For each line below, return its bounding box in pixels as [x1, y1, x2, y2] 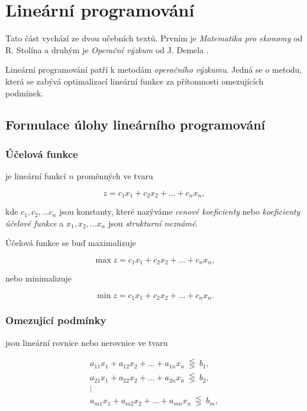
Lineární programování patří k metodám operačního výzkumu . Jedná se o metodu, [5, 63, 302, 76]
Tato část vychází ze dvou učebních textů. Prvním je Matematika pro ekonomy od [5, 32, 303, 44]
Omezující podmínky [5, 313, 106, 328]
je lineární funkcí [5, 170, 66, 182]
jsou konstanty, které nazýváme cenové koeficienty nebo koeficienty [59, 205, 300, 218]
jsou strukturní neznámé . [108, 216, 198, 229]
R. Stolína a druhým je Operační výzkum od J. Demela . [5, 43, 209, 56]
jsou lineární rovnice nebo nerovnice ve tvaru [5, 336, 168, 348]
